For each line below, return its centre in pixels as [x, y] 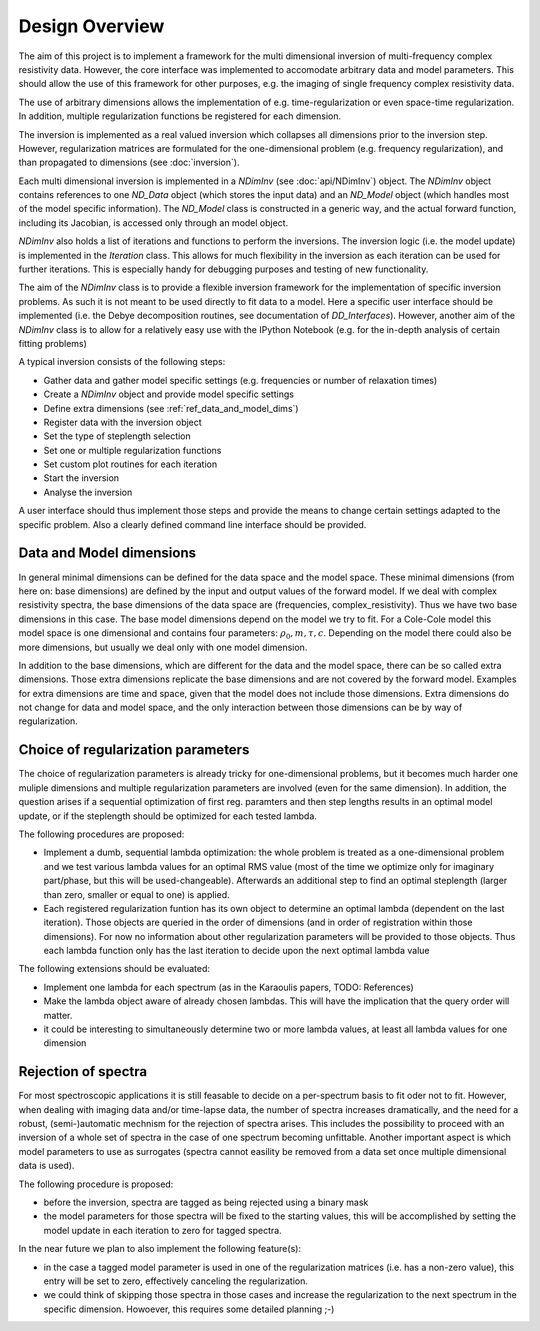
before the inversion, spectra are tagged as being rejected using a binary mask [206, 1202]
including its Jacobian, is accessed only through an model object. [153, 222]
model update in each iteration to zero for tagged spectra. [162, 1230]
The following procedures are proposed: [101, 834]
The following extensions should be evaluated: [114, 969]
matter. [58, 1015]
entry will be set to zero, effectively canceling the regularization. [176, 1281]
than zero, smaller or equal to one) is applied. [136, 894]
